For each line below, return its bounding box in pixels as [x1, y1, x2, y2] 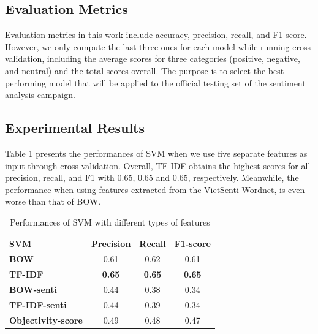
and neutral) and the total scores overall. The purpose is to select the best [5, 64, 284, 77]
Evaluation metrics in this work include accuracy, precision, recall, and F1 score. [5, 28, 307, 41]
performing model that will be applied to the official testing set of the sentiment [5, 76, 306, 89]
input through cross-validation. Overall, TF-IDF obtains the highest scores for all [5, 159, 311, 172]
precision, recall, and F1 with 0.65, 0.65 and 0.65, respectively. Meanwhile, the [5, 171, 299, 184]
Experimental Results [5, 118, 145, 137]
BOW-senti [9, 283, 58, 296]
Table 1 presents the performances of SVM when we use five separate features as [5, 146, 308, 159]
